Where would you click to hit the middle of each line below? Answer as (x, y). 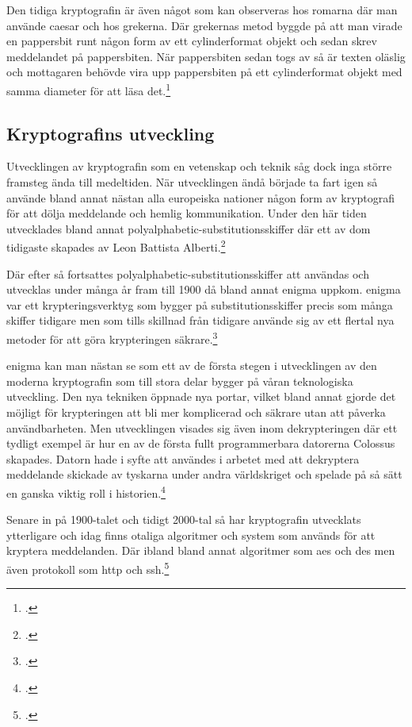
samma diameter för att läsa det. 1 (89, 89)
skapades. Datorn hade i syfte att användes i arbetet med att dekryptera (183, 458)
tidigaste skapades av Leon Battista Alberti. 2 (116, 246)
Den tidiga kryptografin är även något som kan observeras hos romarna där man (202, 10)
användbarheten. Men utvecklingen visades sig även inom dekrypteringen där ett (202, 427)
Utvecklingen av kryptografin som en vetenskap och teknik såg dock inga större (199, 166)
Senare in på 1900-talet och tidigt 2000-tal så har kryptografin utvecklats (184, 519)
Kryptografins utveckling (111, 133)
